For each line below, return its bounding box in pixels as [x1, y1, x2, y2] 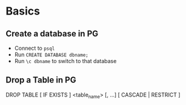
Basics [5, 4, 41, 18]
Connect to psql [14, 44, 55, 52]
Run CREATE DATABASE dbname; [14, 51, 88, 58]
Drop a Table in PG [5, 75, 76, 86]
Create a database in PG [5, 29, 99, 39]
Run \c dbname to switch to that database [14, 58, 117, 64]
